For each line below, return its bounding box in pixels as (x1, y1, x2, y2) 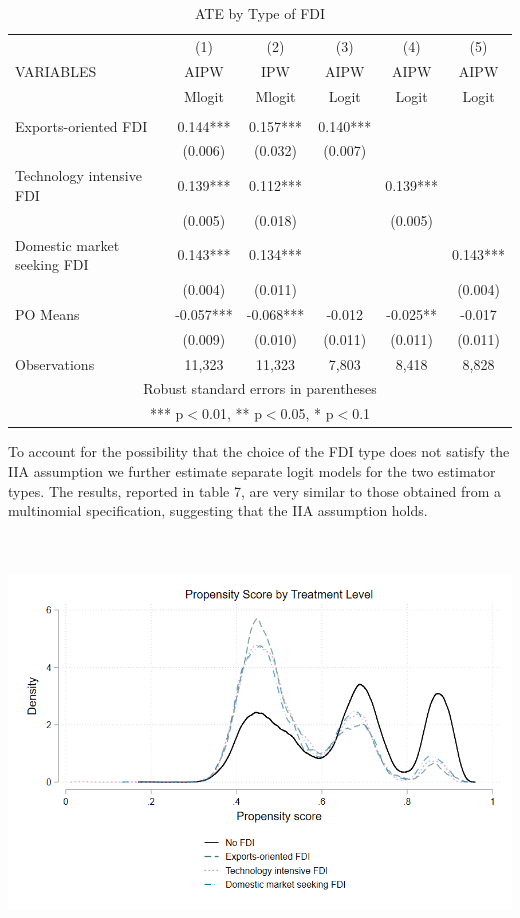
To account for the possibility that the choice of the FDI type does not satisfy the (8, 441, 510, 462)
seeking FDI (15, 254, 89, 275)
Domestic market (15, 234, 120, 255)
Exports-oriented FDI (15, 115, 148, 136)
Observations (15, 353, 95, 374)
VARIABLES (15, 60, 97, 81)
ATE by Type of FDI (194, 3, 326, 23)
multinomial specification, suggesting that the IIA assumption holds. (8, 500, 428, 521)
